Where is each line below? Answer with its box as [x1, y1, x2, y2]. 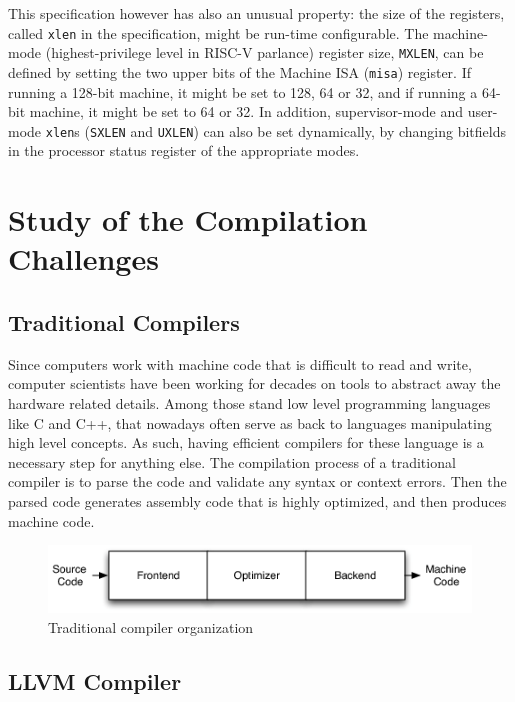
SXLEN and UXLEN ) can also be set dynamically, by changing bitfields [89, 120, 507, 141]
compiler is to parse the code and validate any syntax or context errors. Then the [8, 471, 507, 492]
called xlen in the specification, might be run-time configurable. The [8, 22, 429, 43]
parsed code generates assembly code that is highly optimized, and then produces [8, 490, 507, 511]
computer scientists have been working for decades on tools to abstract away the [8, 373, 501, 394]
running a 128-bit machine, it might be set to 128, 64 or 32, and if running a [8, 81, 478, 102]
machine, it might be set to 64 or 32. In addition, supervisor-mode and [29, 101, 463, 122]
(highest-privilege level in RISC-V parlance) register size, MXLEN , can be [45, 42, 484, 63]
